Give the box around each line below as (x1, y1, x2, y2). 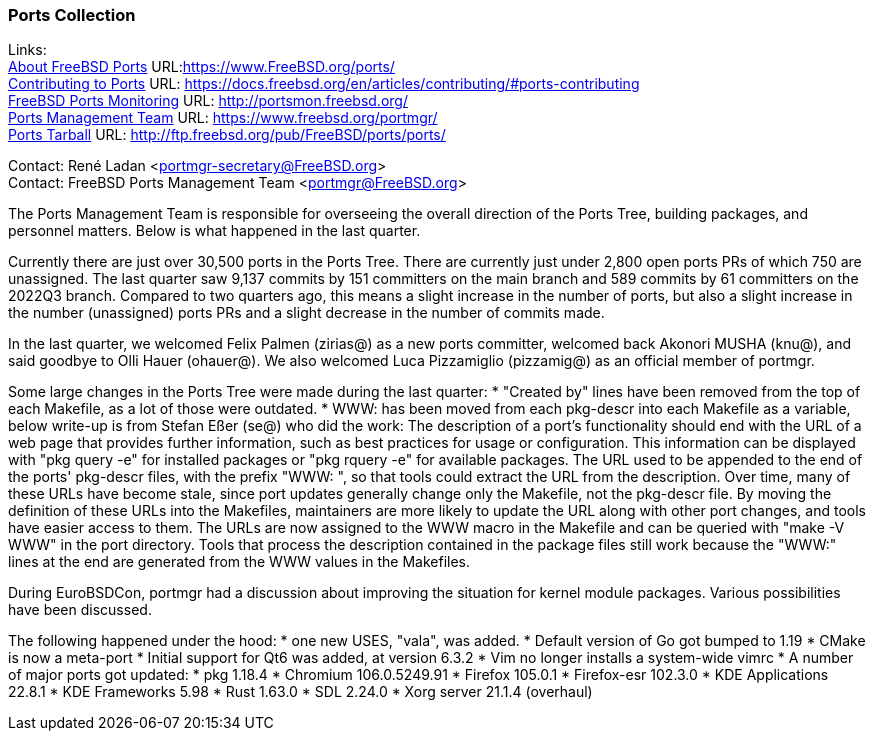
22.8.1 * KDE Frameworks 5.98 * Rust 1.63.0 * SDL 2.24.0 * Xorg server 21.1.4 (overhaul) (8, 683, 593, 701)
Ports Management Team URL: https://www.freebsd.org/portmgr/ (8, 109, 438, 127)
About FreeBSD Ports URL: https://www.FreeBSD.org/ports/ (8, 58, 395, 76)
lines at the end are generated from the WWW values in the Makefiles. (8, 553, 470, 571)
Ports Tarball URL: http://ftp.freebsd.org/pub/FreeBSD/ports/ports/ (8, 126, 446, 144)
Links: (8, 41, 47, 59)
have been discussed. (8, 601, 152, 619)
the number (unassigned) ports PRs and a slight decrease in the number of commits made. (8, 304, 605, 322)
